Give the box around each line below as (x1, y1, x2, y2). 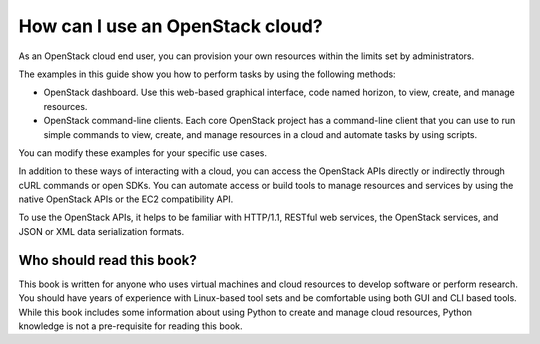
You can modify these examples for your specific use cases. (18, 146, 268, 159)
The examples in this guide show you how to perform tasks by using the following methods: (18, 68, 396, 80)
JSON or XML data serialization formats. (18, 225, 185, 237)
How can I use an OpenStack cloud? (18, 15, 324, 37)
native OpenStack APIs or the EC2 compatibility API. (18, 193, 234, 205)
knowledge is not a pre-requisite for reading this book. (18, 320, 244, 332)
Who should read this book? (18, 251, 197, 269)
